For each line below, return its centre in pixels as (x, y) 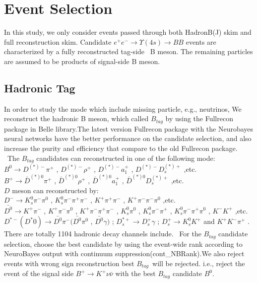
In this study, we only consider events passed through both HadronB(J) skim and (128, 32)
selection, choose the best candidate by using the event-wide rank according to (123, 244)
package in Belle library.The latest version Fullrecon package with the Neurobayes (129, 128)
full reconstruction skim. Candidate (58, 41)
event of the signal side (39, 273)
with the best (135, 273)
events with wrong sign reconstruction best (69, 263)
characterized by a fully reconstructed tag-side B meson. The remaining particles (128, 51)
